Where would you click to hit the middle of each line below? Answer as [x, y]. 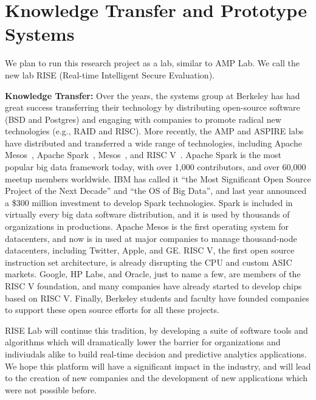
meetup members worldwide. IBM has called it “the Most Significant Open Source [158, 178]
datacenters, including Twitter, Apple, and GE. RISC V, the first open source [150, 250]
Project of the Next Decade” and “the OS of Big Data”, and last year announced [156, 191]
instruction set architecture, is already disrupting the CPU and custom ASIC [149, 262]
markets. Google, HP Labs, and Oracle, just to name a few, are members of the [153, 274]
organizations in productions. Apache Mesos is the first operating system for [147, 226]
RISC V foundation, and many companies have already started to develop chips [153, 286]
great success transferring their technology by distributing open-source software [153, 107]
